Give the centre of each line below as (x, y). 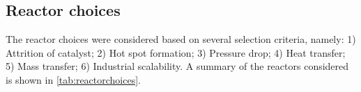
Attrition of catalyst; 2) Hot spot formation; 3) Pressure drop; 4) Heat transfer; (176, 52)
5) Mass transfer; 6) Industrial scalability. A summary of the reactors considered (177, 66)
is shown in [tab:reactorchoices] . (73, 79)
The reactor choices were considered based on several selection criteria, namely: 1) (181, 39)
